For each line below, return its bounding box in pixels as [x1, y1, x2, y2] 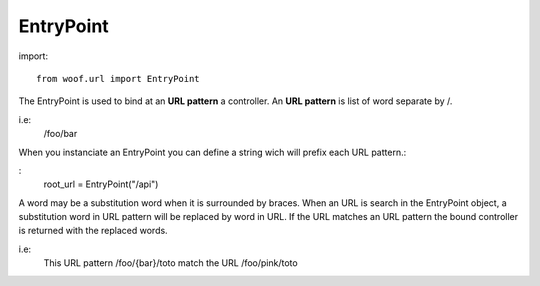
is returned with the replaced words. [18, 225, 169, 237]
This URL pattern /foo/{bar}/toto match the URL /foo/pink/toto [43, 257, 299, 269]
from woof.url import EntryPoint [36, 73, 200, 84]
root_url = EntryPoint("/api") [43, 178, 159, 190]
